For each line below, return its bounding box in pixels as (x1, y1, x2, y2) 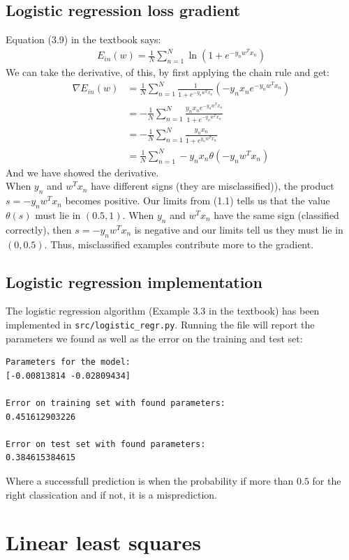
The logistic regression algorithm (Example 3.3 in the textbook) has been (6, 303, 320, 318)
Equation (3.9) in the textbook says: (6, 32, 161, 47)
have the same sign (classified (214, 207, 339, 222)
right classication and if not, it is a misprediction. (6, 487, 217, 501)
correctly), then (6, 222, 72, 236)
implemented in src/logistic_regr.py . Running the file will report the (6, 317, 315, 331)
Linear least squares (6, 528, 201, 557)
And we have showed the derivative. (6, 165, 159, 179)
